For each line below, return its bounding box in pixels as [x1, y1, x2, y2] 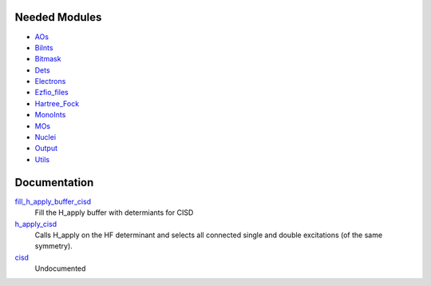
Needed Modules [14, 10, 102, 24]
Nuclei [34, 133, 56, 142]
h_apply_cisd [14, 219, 57, 228]
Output [34, 144, 57, 153]
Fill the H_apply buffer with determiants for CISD [34, 208, 194, 217]
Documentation [14, 176, 94, 189]
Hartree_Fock [34, 98, 80, 108]
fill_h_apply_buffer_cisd [14, 197, 92, 206]
